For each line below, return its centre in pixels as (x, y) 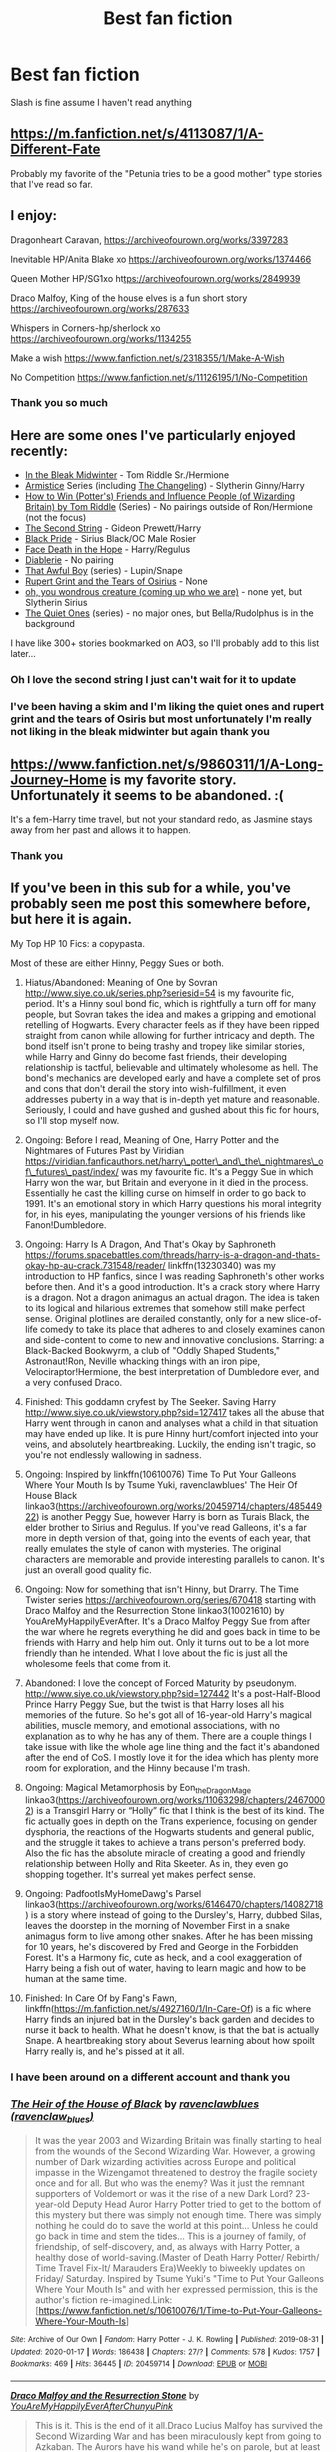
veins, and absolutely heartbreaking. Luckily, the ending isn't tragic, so (170, 1444)
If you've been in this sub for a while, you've (151, 888)
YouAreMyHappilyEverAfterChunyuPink (91, 2406)
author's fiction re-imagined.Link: (103, 2299)
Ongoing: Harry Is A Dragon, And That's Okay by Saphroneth (150, 1244)
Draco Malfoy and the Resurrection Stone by (105, 2395)
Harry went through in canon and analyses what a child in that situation (171, 1423)
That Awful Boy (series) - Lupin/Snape (103, 571)
